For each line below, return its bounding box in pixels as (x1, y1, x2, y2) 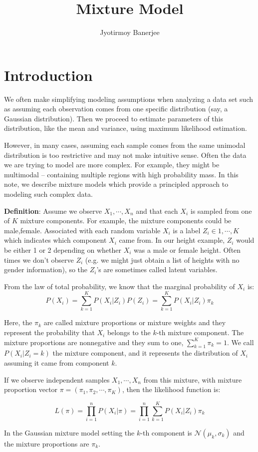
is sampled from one (190, 205, 252, 216)
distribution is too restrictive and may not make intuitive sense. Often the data (4, 149, 247, 160)
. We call (227, 337, 254, 347)
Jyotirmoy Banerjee (100, 27, 160, 37)
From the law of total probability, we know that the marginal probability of (4, 281, 235, 291)
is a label (173, 225, 201, 235)
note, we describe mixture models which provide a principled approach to (4, 179, 229, 189)
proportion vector (4, 384, 58, 395)
